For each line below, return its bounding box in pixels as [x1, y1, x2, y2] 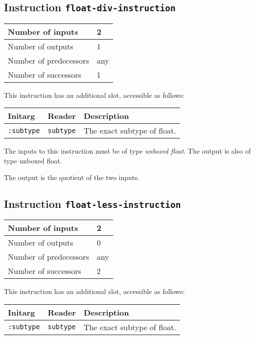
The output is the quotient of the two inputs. [4, 172, 139, 182]
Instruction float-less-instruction [4, 196, 181, 211]
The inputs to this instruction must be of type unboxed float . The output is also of [4, 146, 251, 156]
